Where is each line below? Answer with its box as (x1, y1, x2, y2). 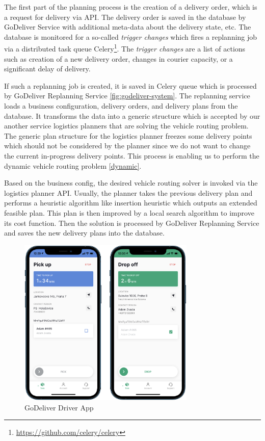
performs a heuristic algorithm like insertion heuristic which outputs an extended (4, 197, 257, 208)
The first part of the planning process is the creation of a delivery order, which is (4, 2, 257, 12)
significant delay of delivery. (4, 63, 91, 74)
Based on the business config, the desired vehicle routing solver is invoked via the (4, 177, 258, 188)
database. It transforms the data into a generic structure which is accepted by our (4, 110, 260, 121)
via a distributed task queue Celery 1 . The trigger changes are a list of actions (4, 42, 246, 54)
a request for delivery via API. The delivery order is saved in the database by (4, 11, 246, 22)
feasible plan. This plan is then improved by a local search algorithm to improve (4, 207, 254, 218)
